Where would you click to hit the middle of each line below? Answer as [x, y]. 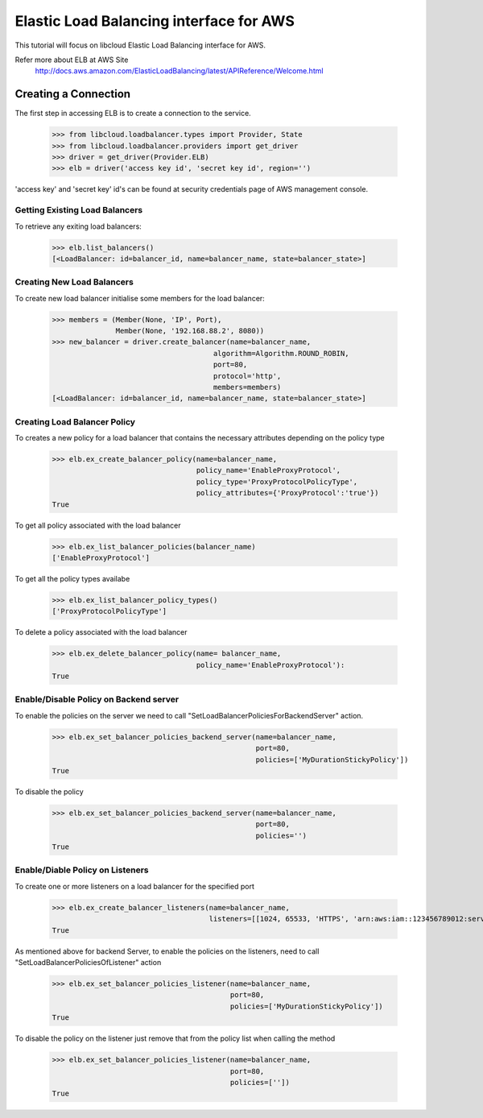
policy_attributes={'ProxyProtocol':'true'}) [287, 493]
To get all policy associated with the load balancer [98, 525]
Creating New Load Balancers [74, 282]
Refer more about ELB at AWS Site [72, 60]
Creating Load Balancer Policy [75, 421]
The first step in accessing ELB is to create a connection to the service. [133, 114]
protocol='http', [247, 376]
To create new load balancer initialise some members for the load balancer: [140, 298]
